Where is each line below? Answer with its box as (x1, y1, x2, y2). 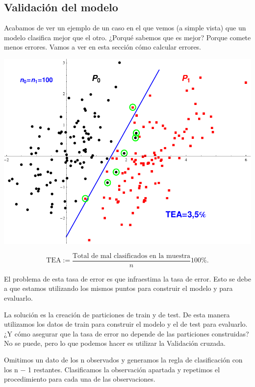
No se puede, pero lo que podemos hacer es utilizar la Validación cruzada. (4, 338, 226, 348)
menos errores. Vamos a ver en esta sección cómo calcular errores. (4, 42, 202, 52)
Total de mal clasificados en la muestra (73, 252, 191, 259)
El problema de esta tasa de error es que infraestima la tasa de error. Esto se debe (4, 273, 252, 284)
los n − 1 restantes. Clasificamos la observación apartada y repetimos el (4, 364, 220, 374)
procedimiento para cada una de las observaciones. (4, 374, 155, 384)
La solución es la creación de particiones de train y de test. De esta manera (4, 309, 230, 319)
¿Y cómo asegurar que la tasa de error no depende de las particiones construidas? (4, 328, 249, 338)
